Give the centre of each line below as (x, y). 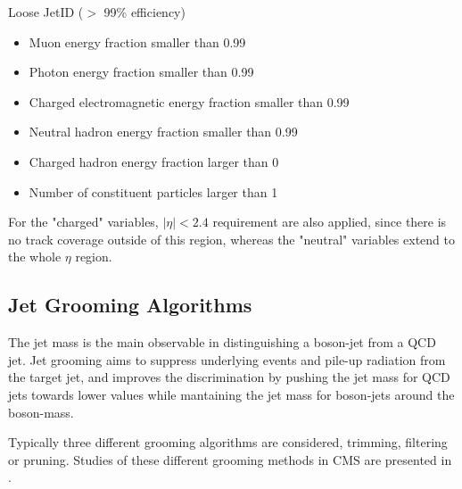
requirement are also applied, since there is (330, 222)
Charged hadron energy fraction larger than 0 (154, 161)
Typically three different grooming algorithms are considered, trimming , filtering (228, 442)
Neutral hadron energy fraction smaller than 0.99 (163, 132)
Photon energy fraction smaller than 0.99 (141, 72)
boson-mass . (41, 412)
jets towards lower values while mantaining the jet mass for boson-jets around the (231, 394)
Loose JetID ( (46, 12)
